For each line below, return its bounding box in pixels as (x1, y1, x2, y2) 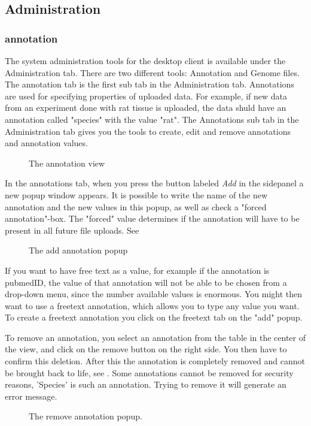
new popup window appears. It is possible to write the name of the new (5, 188, 268, 201)
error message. (5, 389, 57, 402)
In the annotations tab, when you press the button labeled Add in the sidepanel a (5, 177, 304, 189)
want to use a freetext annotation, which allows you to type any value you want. (5, 299, 300, 312)
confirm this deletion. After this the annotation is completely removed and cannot (5, 355, 306, 367)
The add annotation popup (29, 244, 128, 256)
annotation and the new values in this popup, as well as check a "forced (5, 200, 267, 213)
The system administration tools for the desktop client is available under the (5, 55, 286, 67)
